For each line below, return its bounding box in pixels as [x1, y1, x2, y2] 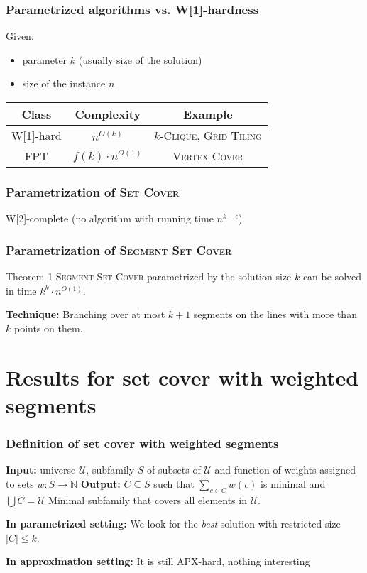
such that [153, 476, 195, 491]
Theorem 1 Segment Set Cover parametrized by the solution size [6, 269, 292, 284]
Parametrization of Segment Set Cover [6, 241, 232, 258]
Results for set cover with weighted [6, 362, 359, 391]
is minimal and [261, 476, 326, 491]
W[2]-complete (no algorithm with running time [6, 211, 214, 226]
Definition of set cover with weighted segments [6, 434, 279, 452]
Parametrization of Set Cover [6, 182, 180, 200]
